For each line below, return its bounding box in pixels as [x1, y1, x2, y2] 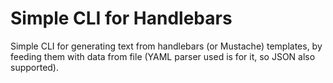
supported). [10, 61, 60, 73]
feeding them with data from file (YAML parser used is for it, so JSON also [10, 50, 316, 62]
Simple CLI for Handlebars [10, 7, 233, 30]
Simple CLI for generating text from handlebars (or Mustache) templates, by [10, 40, 323, 52]
